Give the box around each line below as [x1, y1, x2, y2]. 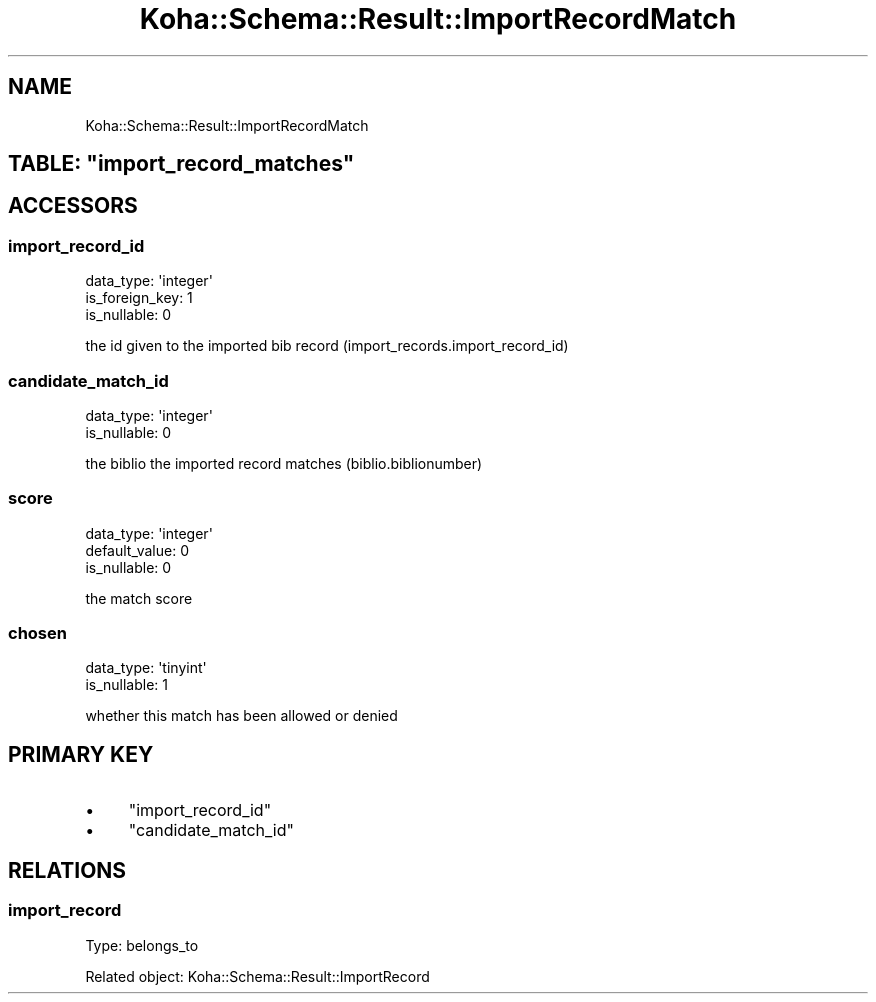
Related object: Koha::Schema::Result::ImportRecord [85, 967, 430, 985]
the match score [85, 589, 193, 607]
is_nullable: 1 [85, 676, 169, 694]
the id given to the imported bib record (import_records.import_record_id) [85, 337, 569, 355]
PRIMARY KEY [8, 741, 154, 767]
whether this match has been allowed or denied [85, 707, 398, 725]
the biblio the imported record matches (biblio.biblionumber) [85, 454, 483, 472]
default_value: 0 [85, 541, 189, 559]
